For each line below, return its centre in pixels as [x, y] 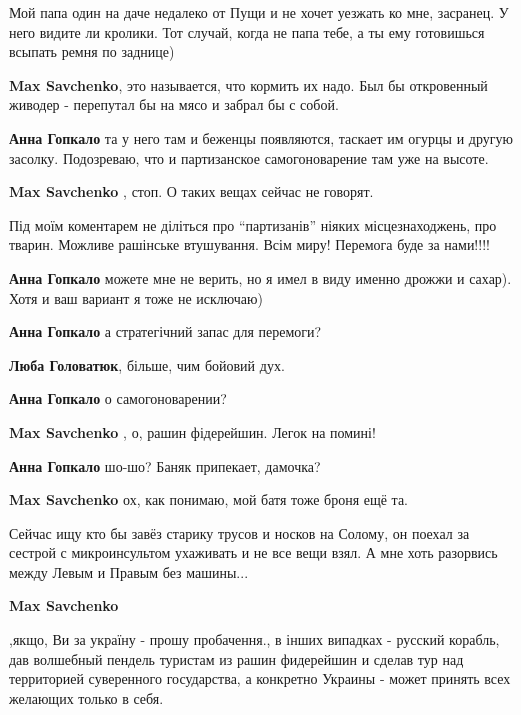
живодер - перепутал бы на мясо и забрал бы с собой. [174, 104]
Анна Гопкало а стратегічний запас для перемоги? [165, 331]
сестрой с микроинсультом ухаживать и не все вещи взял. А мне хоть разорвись [253, 552]
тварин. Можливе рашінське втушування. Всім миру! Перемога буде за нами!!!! [249, 244]
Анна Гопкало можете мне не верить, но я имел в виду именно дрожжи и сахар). [260, 277]
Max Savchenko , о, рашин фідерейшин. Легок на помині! [192, 431]
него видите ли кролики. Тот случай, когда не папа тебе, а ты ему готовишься [247, 31]
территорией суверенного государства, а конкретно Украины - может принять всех [260, 678]
